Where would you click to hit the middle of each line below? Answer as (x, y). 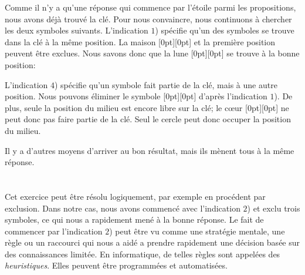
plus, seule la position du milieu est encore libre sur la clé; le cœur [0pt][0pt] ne (147, 107)
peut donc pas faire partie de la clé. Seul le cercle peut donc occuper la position (148, 119)
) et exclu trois (274, 208)
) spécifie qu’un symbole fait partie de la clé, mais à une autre (166, 84)
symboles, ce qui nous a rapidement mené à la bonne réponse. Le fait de (134, 219)
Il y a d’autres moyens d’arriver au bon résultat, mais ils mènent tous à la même (150, 150)
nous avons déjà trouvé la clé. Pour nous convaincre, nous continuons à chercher (148, 19)
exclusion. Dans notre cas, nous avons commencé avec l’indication (123, 208)
